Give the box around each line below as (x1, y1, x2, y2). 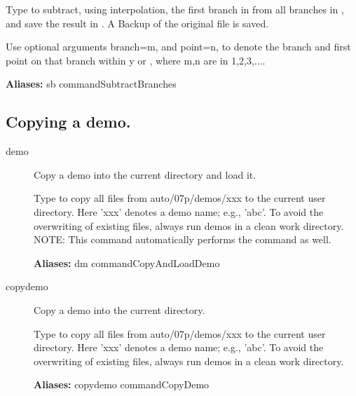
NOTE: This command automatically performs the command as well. (34, 232, 331, 247)
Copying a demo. (6, 111, 131, 132)
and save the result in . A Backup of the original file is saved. (6, 15, 269, 30)
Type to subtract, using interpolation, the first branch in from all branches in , (6, 2, 344, 16)
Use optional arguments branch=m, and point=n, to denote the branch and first (6, 39, 351, 54)
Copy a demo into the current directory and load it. (34, 167, 256, 182)
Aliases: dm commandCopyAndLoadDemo (34, 255, 220, 270)
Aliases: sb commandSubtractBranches (6, 76, 177, 91)
